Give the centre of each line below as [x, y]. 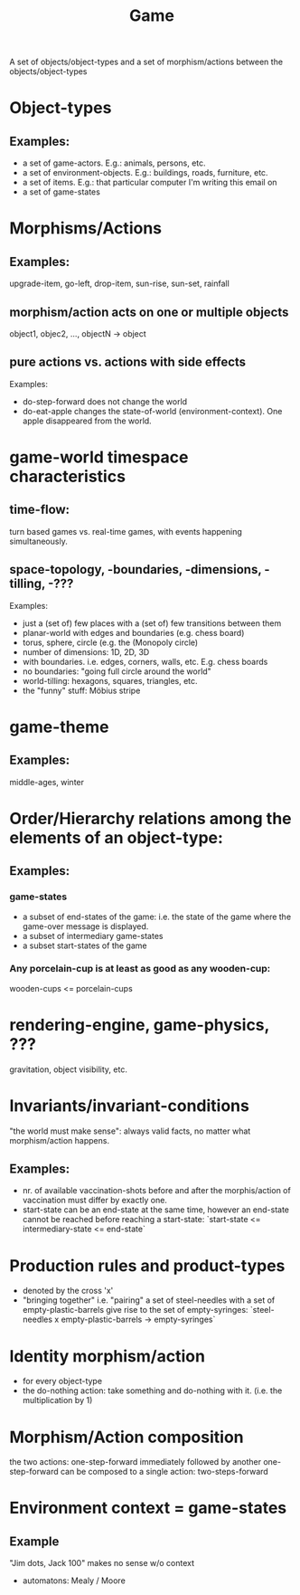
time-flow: [40, 510]
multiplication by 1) [57, 1400]
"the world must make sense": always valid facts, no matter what [130, 1131]
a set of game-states [61, 192]
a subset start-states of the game [84, 945]
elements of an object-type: [117, 837]
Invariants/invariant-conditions [130, 1106]
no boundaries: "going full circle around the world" [117, 671]
